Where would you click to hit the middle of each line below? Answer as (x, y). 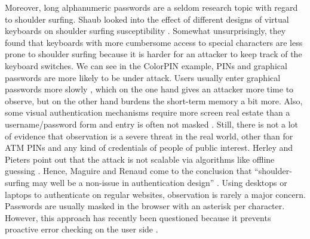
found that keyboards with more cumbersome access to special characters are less (154, 42)
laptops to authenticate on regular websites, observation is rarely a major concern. (155, 194)
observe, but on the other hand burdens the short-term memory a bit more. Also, (154, 100)
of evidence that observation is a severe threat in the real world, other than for (149, 136)
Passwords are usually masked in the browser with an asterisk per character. (145, 206)
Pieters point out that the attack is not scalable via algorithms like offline (140, 159)
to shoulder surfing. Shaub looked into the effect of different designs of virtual (147, 19)
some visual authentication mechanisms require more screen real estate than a (148, 112)
